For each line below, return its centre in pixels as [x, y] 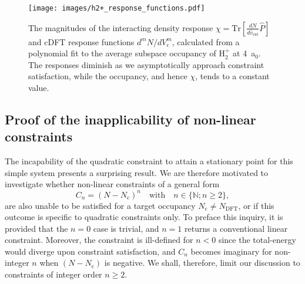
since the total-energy [257, 240]
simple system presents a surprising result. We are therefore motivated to [137, 172]
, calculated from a [206, 41]
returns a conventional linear [236, 228]
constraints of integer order [53, 274]
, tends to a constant [232, 76]
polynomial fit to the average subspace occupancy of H [127, 53]
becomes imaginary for [231, 251]
